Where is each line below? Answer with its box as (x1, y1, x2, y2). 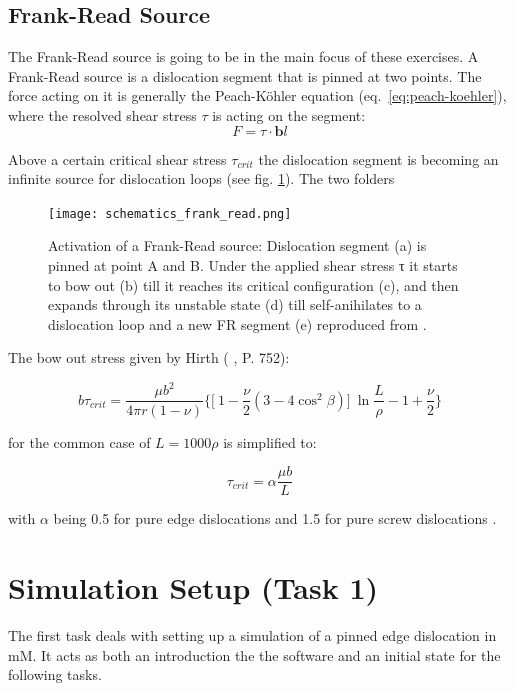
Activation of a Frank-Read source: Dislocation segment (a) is (48, 235, 427, 256)
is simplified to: (223, 431, 317, 452)
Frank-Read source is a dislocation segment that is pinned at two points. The (8, 65, 482, 86)
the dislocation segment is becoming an (258, 148, 499, 169)
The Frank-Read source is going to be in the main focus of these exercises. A (8, 46, 479, 67)
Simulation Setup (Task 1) (8, 566, 378, 607)
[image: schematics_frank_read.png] (48, 206, 292, 221)
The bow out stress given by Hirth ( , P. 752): (8, 347, 290, 368)
